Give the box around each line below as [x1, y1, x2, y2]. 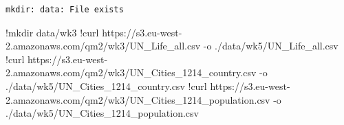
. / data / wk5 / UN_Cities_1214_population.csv [6, 106, 199, 120]
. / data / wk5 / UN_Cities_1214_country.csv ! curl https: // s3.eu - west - [6, 78, 290, 93]
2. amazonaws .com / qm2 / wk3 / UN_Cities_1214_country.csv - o [6, 65, 268, 80]
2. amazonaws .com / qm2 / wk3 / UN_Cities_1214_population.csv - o [6, 92, 281, 106]
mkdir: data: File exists [6, 5, 124, 14]
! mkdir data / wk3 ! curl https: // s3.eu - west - [6, 25, 182, 39]
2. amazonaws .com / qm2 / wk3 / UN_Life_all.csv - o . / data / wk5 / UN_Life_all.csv [6, 38, 338, 53]
